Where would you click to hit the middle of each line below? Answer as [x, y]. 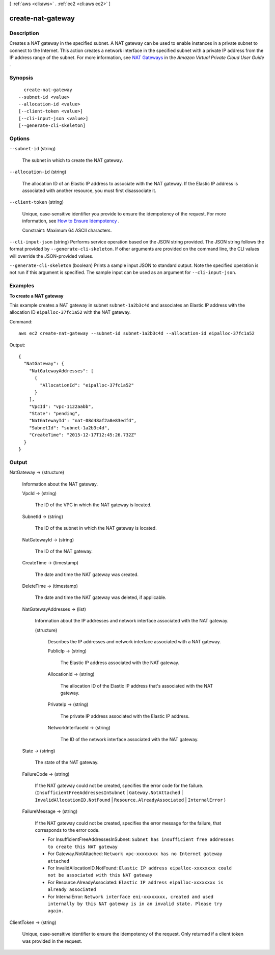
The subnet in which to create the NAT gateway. [73, 160]
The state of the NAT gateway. [67, 762]
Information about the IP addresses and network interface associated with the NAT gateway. [132, 621]
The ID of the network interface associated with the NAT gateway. [129, 739]
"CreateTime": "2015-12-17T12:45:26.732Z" [83, 435]
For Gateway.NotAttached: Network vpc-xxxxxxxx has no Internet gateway [135, 854]
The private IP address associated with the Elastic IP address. [125, 716]
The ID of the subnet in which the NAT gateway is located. [96, 528]
